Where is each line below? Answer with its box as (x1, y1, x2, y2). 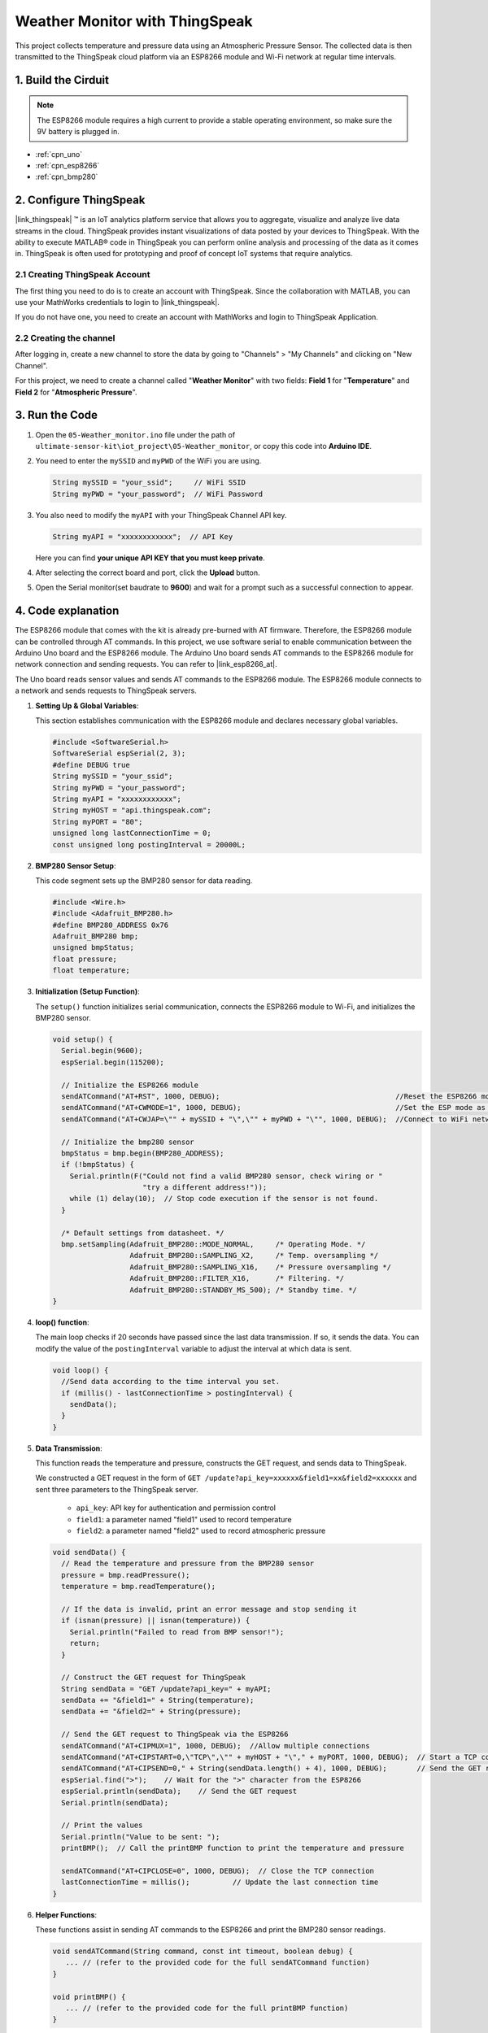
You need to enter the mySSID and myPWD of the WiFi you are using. (35, 456, 262, 466)
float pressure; (52, 954, 118, 964)
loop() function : (35, 1317, 89, 1327)
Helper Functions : (35, 1909, 98, 1919)
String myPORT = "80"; (52, 817, 143, 826)
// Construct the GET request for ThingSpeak (61, 1673, 246, 1683)
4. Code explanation (15, 604, 120, 618)
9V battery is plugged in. (37, 127, 120, 137)
